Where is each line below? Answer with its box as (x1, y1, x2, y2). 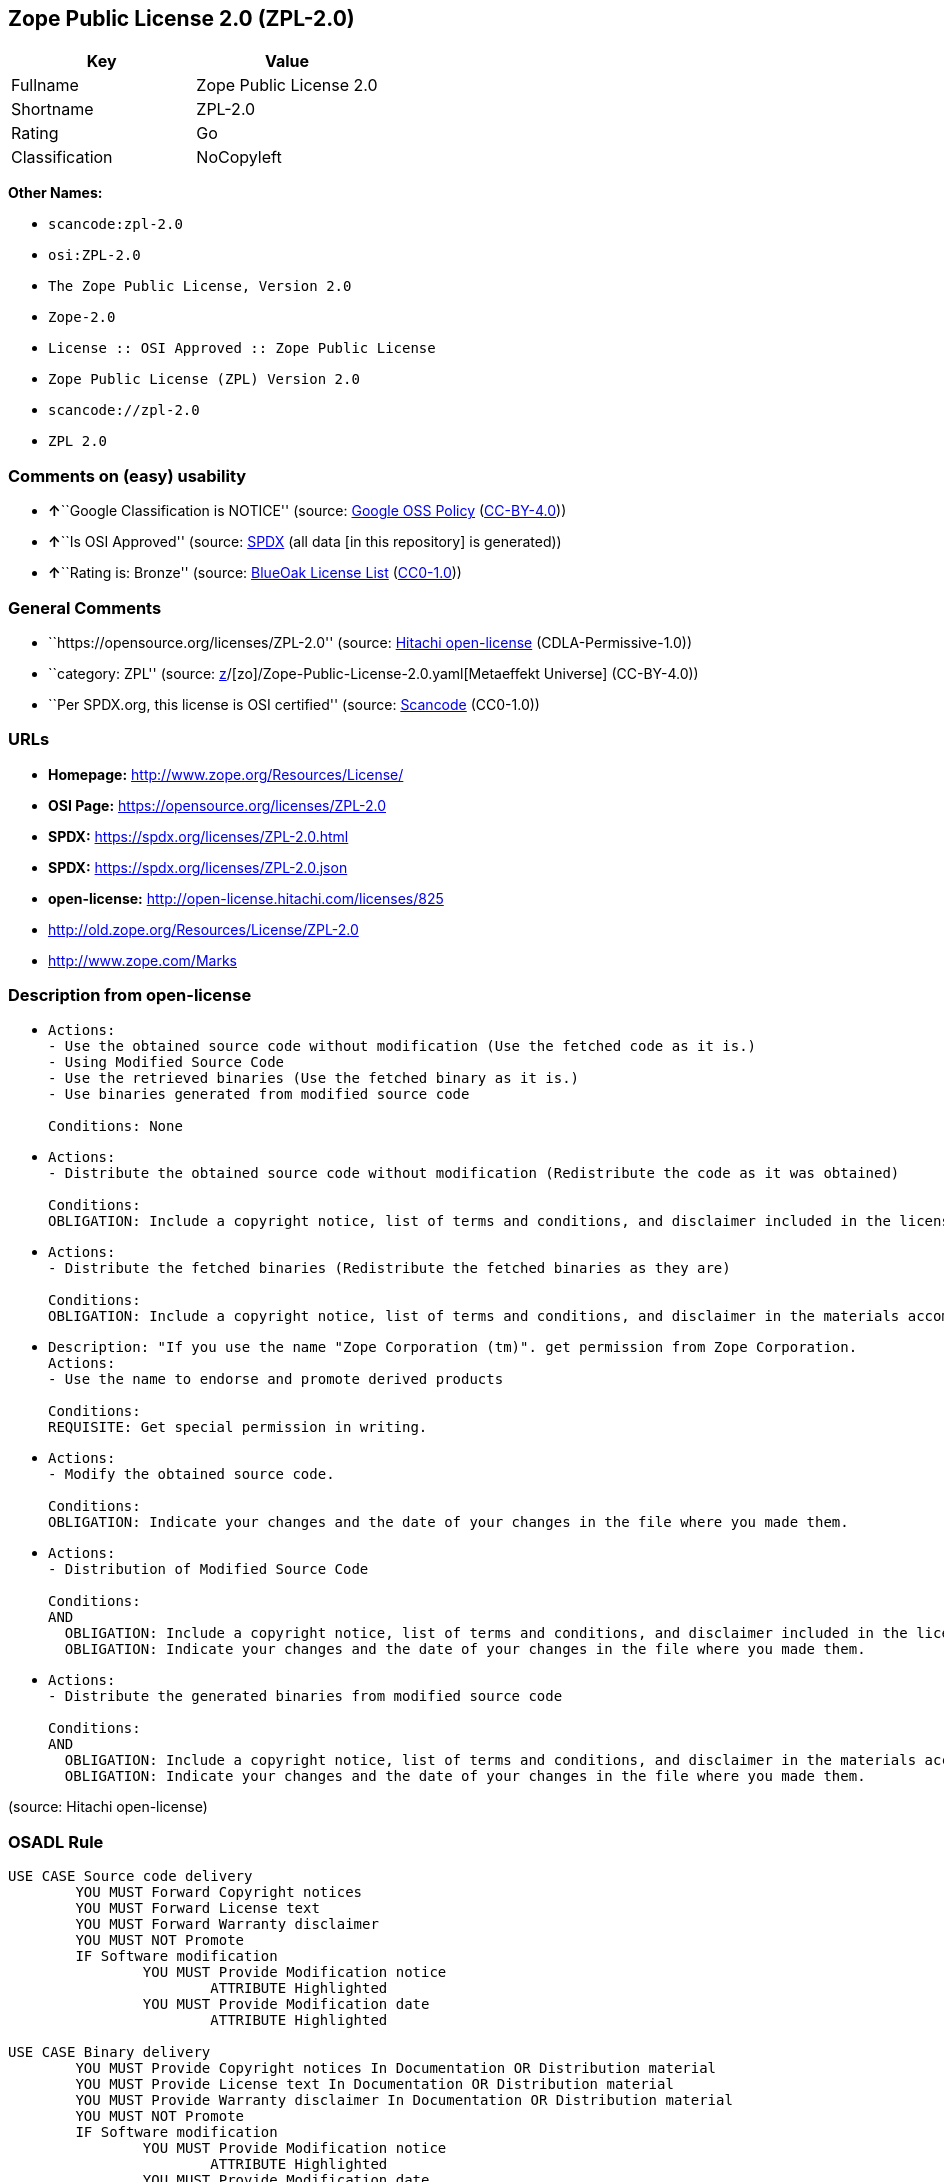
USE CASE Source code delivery (8, 1868, 253, 1885)
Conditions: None (48, 1118, 183, 1135)
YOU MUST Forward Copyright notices (75, 1884, 363, 1901)
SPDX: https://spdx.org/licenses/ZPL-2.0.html (48, 827, 349, 845)
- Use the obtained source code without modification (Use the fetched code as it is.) (48, 1038, 757, 1055)
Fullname (11, 75, 79, 96)
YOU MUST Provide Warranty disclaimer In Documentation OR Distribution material (75, 2092, 733, 2109)
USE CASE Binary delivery (8, 2044, 211, 2061)
